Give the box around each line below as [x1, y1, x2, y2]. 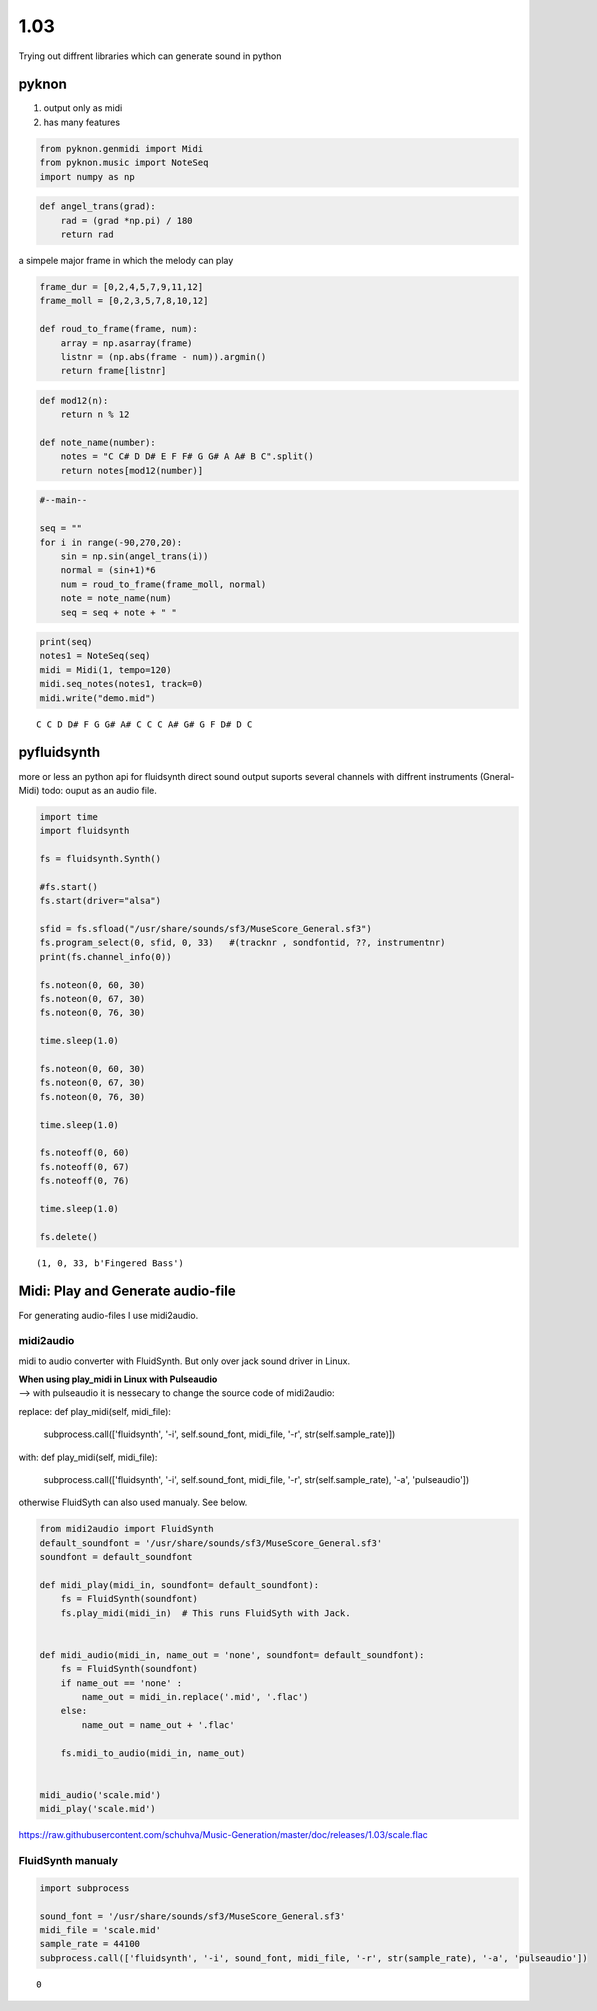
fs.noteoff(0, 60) [39, 1147, 130, 1159]
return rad [60, 228, 114, 240]
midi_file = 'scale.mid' [39, 1924, 162, 1935]
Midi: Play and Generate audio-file [18, 1283, 236, 1300]
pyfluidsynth [18, 744, 101, 761]
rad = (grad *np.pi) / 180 [60, 215, 194, 226]
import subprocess [39, 1882, 130, 1894]
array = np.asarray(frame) [60, 337, 194, 349]
